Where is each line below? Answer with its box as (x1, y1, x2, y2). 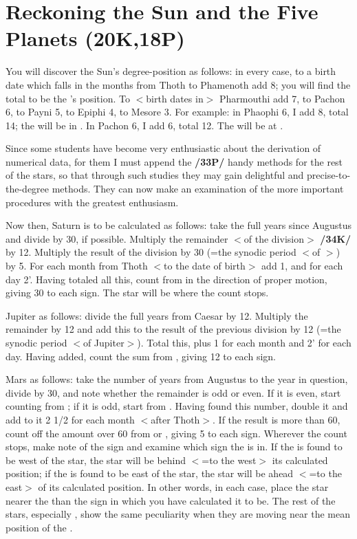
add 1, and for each (261, 258, 343, 273)
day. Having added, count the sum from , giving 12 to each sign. (6, 349, 276, 363)
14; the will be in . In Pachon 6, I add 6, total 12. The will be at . (6, 118, 283, 132)
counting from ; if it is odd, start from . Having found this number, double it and (6, 399, 348, 413)
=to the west (202, 452, 257, 467)
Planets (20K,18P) (6, 24, 185, 52)
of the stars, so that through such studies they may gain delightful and (6, 168, 304, 182)
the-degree (6, 181, 50, 196)
